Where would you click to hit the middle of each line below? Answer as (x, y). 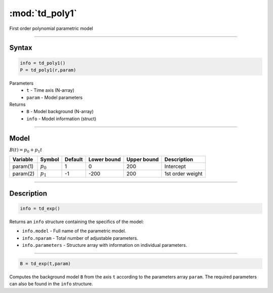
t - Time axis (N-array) (51, 90)
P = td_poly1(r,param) (48, 70)
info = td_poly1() (43, 63)
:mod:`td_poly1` (43, 13)
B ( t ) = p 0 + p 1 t (26, 151)
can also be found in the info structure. (51, 284)
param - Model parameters (55, 97)
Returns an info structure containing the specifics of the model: (77, 222)
